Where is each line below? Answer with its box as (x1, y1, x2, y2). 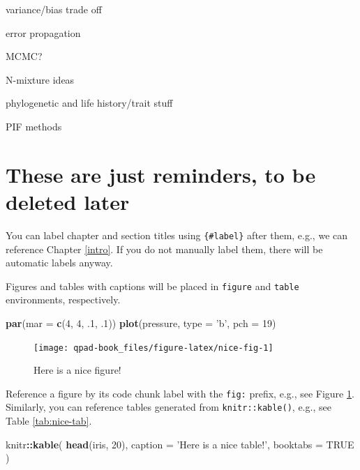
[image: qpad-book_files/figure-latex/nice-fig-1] (33, 342, 273, 353)
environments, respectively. (6, 292, 121, 307)
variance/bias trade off (6, 2, 102, 16)
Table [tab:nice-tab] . (6, 414, 92, 428)
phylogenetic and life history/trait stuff (6, 96, 173, 110)
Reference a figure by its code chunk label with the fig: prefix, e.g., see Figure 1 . (6, 386, 354, 400)
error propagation (6, 25, 81, 40)
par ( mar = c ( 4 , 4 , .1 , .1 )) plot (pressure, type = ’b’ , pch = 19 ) (6, 315, 276, 330)
